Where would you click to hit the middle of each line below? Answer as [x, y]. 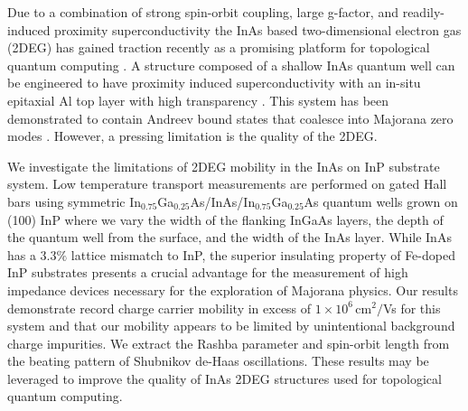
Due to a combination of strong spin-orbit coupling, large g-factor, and [203, 12]
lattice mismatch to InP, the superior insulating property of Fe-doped [263, 254]
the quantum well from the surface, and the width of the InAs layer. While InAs [229, 237]
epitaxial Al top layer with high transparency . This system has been [198, 100]
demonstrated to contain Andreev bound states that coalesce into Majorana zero [230, 118]
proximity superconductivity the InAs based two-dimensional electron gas [258, 29]
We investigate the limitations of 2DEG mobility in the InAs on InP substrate [224, 166]
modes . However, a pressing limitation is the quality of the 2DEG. [192, 136]
